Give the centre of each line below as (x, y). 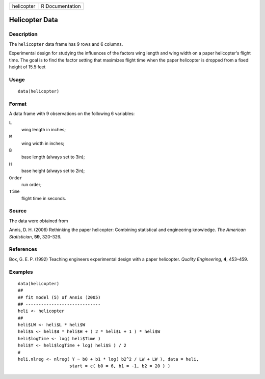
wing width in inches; (43, 143)
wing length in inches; (44, 129)
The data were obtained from (39, 221)
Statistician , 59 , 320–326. (35, 236)
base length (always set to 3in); (53, 157)
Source (18, 211)
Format (18, 104)
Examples (21, 272)
